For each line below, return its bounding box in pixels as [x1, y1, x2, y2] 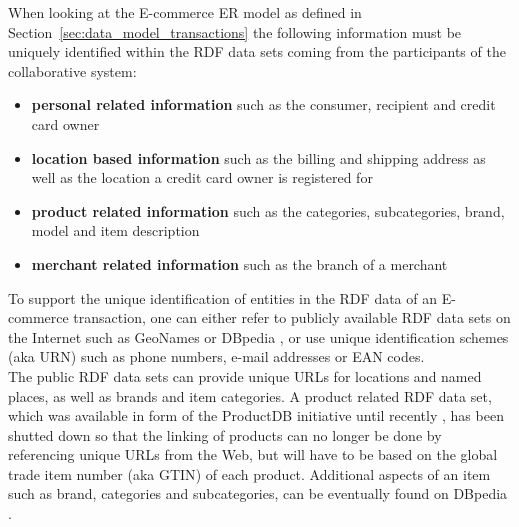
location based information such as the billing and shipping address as [31, 147, 486, 168]
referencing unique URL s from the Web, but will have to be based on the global [8, 444, 498, 465]
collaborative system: [8, 60, 137, 81]
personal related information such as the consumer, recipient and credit [31, 94, 496, 115]
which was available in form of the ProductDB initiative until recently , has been [8, 405, 504, 426]
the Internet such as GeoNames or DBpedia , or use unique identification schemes [8, 326, 509, 347]
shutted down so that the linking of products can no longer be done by [8, 424, 442, 445]
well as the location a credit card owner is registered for [31, 167, 373, 188]
